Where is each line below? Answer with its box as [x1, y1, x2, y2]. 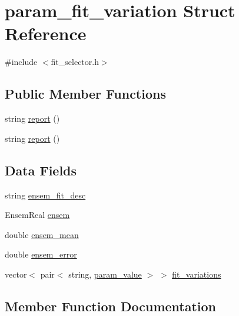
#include [5, 56, 38, 68]
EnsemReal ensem [5, 209, 70, 221]
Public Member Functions [5, 84, 166, 103]
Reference [5, 21, 87, 45]
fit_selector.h [51, 56, 99, 68]
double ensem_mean [5, 228, 79, 240]
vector [5, 268, 27, 280]
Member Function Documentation [5, 297, 217, 315]
